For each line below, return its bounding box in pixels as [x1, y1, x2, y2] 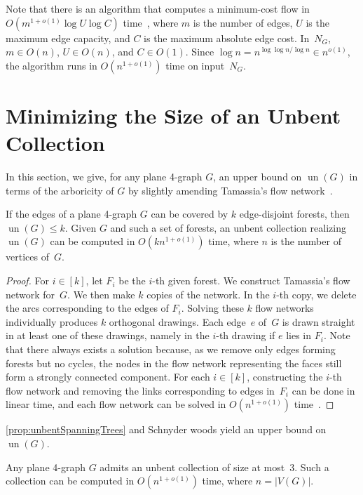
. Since [185, 44, 214, 59]
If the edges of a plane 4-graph [6, 206, 137, 221]
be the [118, 273, 146, 288]
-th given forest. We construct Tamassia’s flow [152, 273, 350, 288]
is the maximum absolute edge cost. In [144, 30, 310, 45]
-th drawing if [216, 328, 275, 343]
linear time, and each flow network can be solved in [6, 397, 226, 411]
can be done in [292, 383, 355, 397]
